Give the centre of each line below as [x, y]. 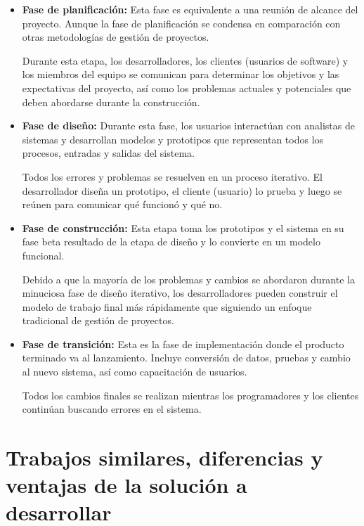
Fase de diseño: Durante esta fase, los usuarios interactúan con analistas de [188, 126]
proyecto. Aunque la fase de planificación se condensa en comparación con [181, 23]
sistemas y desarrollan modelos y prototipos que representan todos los [173, 139]
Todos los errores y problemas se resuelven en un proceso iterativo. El [172, 176]
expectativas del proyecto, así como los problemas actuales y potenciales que [187, 88]
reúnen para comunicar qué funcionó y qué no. [122, 204]
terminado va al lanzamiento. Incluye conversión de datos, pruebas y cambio [186, 358]
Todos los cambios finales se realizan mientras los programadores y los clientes [190, 395]
